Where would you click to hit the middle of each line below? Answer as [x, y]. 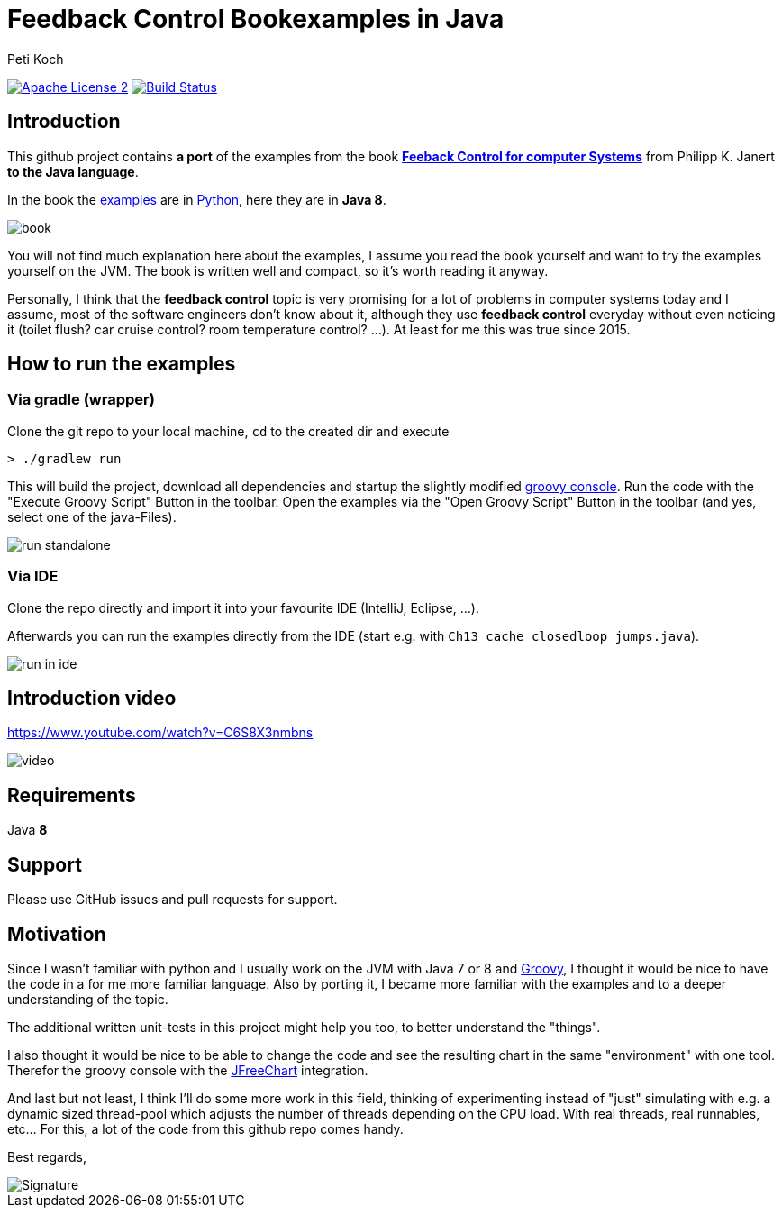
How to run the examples [122, 364]
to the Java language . [73, 171]
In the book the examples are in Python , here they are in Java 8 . [197, 199]
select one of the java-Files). [92, 516]
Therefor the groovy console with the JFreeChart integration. [188, 1070]
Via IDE [33, 576]
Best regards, [47, 1156]
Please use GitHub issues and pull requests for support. [173, 900]
